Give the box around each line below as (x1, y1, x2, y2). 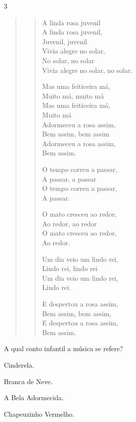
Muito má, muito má (42, 90, 104, 101)
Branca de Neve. (4, 376, 53, 386)
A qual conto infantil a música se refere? (4, 343, 123, 354)
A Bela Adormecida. (4, 392, 64, 403)
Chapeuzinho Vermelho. (4, 408, 74, 419)
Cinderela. (4, 360, 34, 370)
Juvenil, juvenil (42, 36, 87, 46)
